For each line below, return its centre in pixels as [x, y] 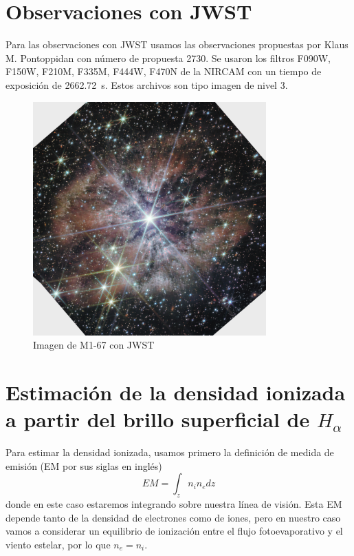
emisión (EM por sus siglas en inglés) [84, 465]
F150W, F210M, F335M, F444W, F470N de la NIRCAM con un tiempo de [164, 71]
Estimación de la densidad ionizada [176, 392]
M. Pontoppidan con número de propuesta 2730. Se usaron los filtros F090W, [168, 58]
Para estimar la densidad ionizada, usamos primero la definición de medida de [170, 452]
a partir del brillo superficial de [158, 419]
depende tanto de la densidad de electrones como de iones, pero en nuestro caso [173, 517]
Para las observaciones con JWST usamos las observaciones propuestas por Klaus [177, 44]
